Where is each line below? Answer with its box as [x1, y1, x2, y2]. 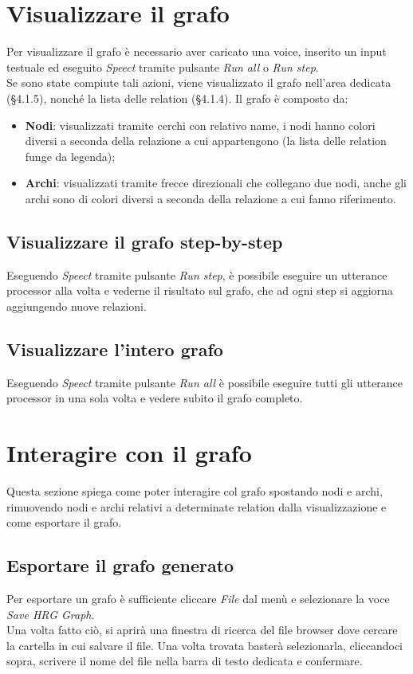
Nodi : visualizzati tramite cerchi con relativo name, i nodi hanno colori [25, 116, 376, 133]
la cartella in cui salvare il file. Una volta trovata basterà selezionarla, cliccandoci [6, 637, 403, 653]
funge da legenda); [25, 147, 116, 164]
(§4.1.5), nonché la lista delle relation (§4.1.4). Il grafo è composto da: [6, 89, 348, 106]
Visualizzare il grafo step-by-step [6, 229, 283, 253]
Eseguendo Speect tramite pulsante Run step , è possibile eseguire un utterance [6, 266, 387, 283]
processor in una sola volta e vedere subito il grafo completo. [6, 390, 303, 406]
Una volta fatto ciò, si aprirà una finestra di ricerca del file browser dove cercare [6, 621, 398, 638]
